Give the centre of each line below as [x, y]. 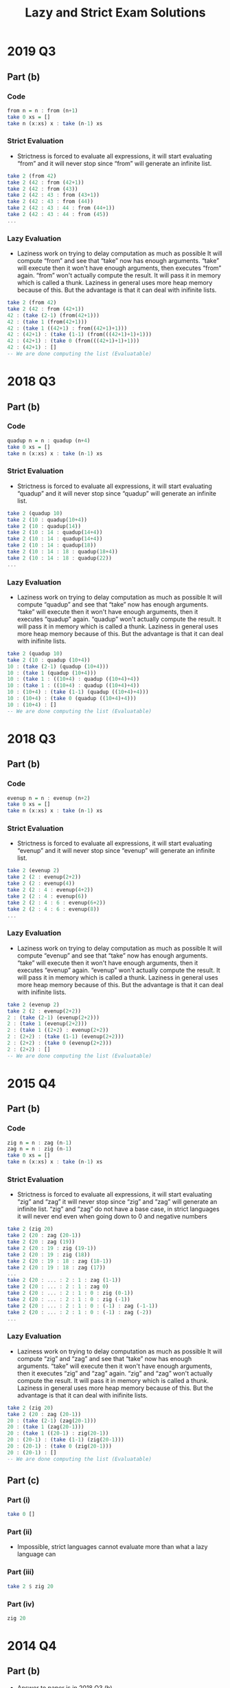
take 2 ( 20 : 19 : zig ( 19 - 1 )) [52, 1248]
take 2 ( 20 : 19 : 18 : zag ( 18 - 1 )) [59, 1261]
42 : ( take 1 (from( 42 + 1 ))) [47, 321]
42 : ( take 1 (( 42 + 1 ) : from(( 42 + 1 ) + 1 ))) [67, 328]
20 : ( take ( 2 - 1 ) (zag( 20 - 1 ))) [52, 1421]
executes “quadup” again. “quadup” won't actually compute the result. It [119, 619]
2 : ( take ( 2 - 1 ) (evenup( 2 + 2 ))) [53, 1017]
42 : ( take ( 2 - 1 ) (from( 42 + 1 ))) [53, 315]
